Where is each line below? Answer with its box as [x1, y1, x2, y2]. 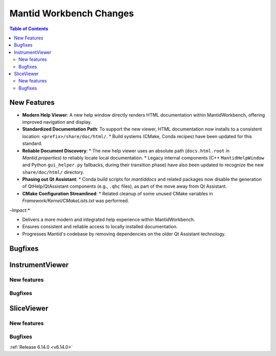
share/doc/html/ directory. [22, 169, 84, 175]
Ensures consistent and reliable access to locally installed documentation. [22, 224, 178, 230]
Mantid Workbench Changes [9, 8, 134, 19]
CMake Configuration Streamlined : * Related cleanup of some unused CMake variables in [22, 190, 213, 196]
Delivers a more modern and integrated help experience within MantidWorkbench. [22, 216, 195, 222]
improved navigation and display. [22, 119, 92, 125]
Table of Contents [9, 26, 49, 32]
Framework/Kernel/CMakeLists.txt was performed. [22, 197, 129, 204]
